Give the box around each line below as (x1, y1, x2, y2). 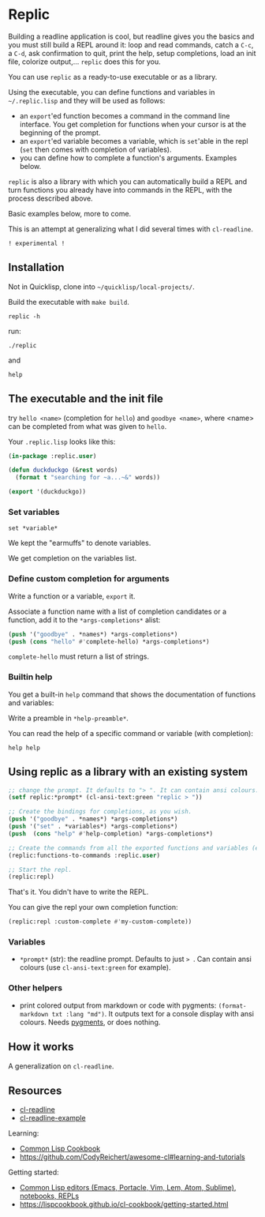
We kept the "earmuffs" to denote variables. (8, 539, 151, 548)
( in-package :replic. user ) (8, 452, 97, 460)
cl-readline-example (19, 1114, 86, 1123)
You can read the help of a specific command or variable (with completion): (8, 728, 254, 738)
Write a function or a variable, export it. (8, 591, 136, 601)
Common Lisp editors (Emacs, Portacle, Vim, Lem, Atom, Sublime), (19, 1183, 237, 1193)
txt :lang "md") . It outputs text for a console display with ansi (51, 1009, 255, 1018)
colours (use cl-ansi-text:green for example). (19, 963, 171, 972)
